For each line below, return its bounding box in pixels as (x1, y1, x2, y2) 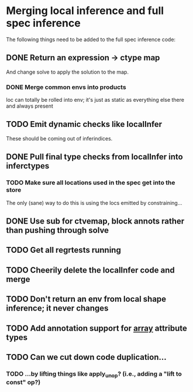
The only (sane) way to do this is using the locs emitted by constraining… (6, 199, 182, 206)
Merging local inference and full (6, 4, 164, 18)
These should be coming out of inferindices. (6, 135, 113, 142)
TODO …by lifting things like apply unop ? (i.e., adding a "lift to (6, 370, 182, 379)
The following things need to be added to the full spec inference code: (6, 36, 176, 43)
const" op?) (6, 379, 41, 387)
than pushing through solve (6, 225, 109, 235)
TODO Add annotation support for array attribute (6, 323, 187, 333)
